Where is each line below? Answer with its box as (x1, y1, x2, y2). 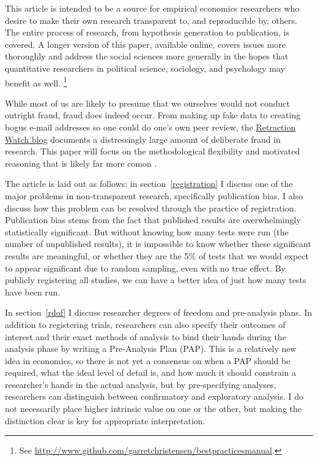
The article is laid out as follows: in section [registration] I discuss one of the (5, 177, 293, 190)
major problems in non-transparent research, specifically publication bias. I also (5, 189, 303, 202)
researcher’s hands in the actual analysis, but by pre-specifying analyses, (5, 378, 276, 391)
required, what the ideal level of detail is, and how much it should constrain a (5, 366, 296, 379)
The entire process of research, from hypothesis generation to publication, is (5, 26, 290, 39)
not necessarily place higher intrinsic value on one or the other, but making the (5, 402, 301, 415)
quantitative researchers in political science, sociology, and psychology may (5, 61, 285, 74)
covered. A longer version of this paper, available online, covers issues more (5, 37, 286, 50)
